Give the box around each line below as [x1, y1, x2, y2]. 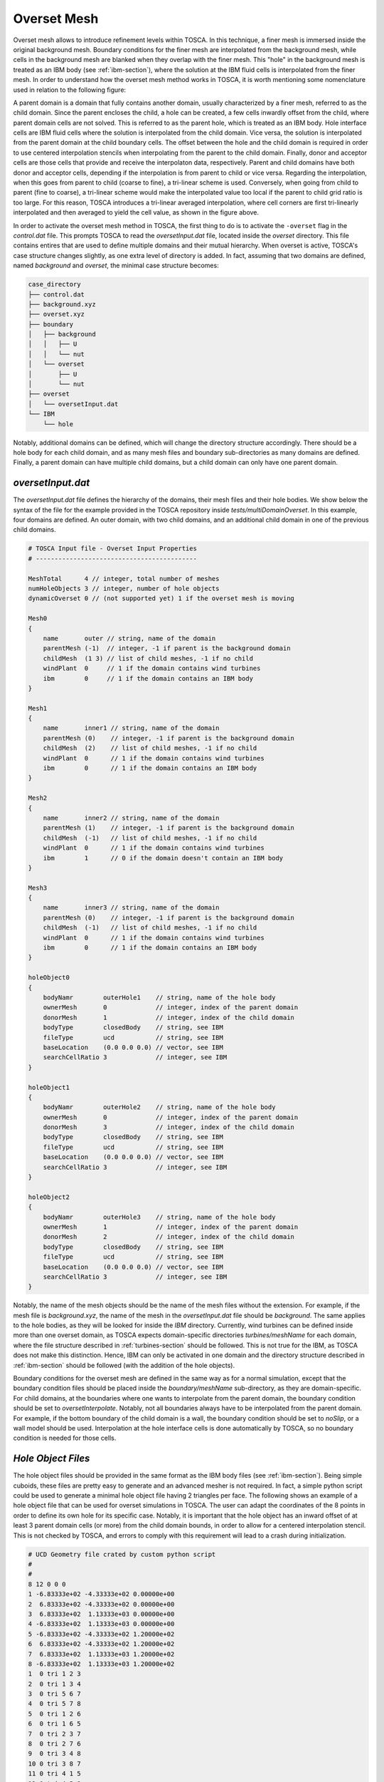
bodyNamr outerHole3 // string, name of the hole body [43, 1212, 276, 1221]
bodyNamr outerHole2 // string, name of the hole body [43, 1103, 276, 1111]
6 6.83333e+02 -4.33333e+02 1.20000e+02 [28, 1640, 175, 1648]
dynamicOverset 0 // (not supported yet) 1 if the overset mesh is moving [28, 594, 295, 602]
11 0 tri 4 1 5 [28, 1770, 81, 1778]
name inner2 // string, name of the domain [43, 813, 220, 822]
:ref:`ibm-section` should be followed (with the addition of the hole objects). [13, 1361, 235, 1369]
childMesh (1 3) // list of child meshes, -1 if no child [43, 654, 254, 662]
